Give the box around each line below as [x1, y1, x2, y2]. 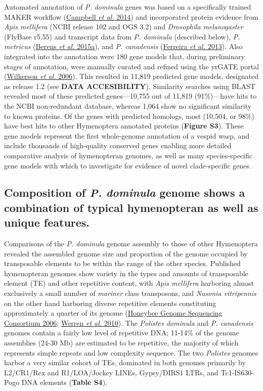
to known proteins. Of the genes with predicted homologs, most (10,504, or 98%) [4, 110, 254, 121]
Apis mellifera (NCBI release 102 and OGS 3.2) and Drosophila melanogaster [4, 21, 243, 32]
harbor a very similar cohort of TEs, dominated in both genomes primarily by [4, 357, 246, 368]
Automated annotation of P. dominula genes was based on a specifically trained [4, 2, 251, 12]
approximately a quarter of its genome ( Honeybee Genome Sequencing [4, 308, 223, 318]
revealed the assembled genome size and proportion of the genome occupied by [4, 248, 248, 258]
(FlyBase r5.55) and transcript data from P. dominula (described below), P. [4, 31, 240, 41]
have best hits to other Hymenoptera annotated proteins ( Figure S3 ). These [4, 120, 244, 131]
